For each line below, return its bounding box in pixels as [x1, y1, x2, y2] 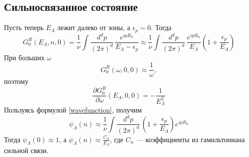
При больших [4, 52, 45, 62]
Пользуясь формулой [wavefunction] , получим [4, 105, 142, 115]
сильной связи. [4, 145, 49, 155]
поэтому [4, 76, 29, 86]
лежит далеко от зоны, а [57, 22, 130, 33]
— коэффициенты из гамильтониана [136, 134, 245, 144]
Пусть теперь [4, 22, 44, 33]
